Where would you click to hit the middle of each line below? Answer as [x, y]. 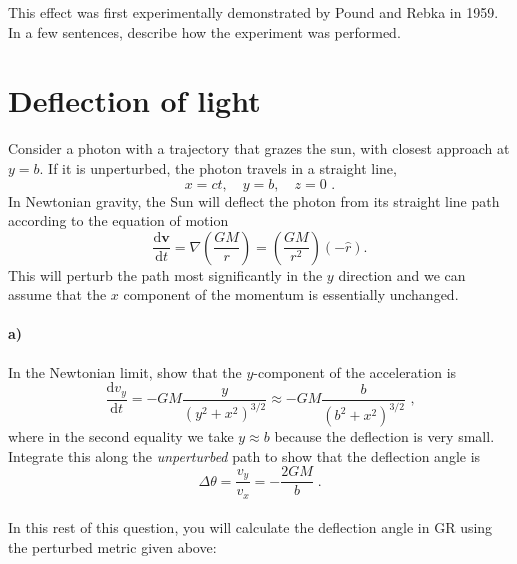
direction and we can [402, 274]
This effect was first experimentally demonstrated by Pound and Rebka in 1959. [253, 12]
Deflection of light [134, 100]
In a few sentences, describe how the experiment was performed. [204, 31]
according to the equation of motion [118, 220]
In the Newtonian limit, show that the [125, 371]
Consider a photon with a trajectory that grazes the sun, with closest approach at [259, 148]
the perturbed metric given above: [112, 546]
